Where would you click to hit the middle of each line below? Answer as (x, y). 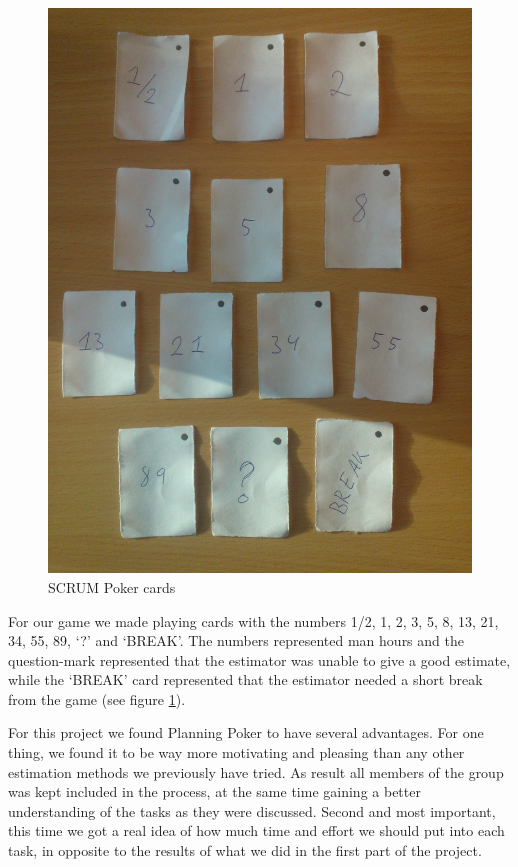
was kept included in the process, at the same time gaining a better (214, 791)
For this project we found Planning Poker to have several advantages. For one (246, 732)
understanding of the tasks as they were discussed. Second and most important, (252, 810)
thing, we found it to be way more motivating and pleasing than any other (236, 752)
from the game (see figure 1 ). (97, 698)
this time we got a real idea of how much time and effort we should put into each (256, 830)
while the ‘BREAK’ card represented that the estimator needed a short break (245, 679)
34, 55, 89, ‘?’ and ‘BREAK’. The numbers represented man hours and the (236, 640)
